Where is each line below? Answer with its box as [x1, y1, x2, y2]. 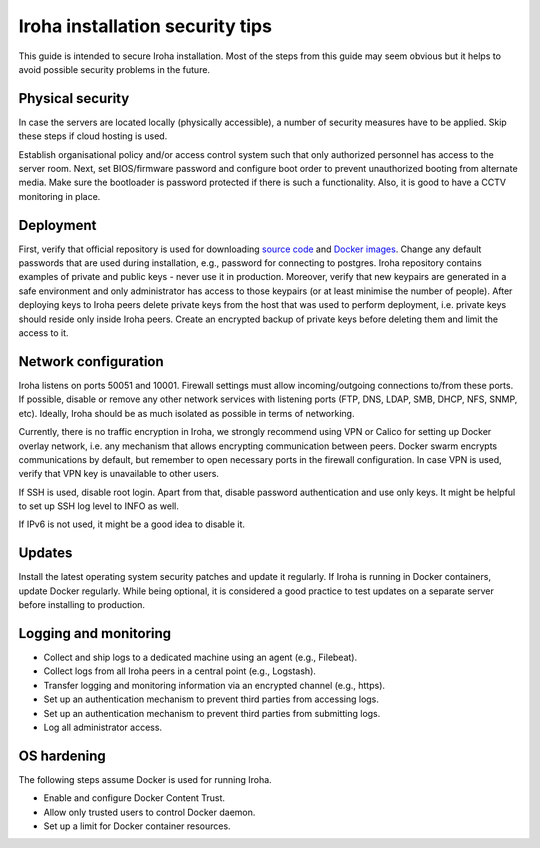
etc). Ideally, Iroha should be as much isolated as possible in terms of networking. [18, 407, 355, 419]
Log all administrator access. [43, 721, 163, 734]
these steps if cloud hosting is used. [18, 130, 168, 142]
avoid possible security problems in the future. [18, 63, 210, 75]
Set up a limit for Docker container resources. [43, 820, 231, 832]
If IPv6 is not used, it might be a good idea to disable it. [18, 518, 245, 530]
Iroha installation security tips [18, 15, 272, 37]
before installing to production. [18, 599, 145, 611]
